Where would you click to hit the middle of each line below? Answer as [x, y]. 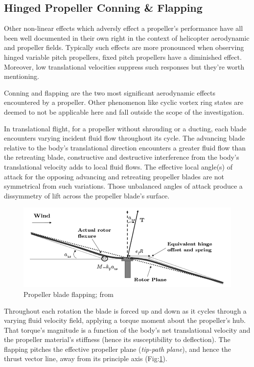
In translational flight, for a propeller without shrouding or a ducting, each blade [125, 128]
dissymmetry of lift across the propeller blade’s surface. [87, 195]
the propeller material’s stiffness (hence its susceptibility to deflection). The [117, 339]
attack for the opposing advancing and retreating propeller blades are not [114, 176]
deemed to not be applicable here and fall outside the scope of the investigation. [124, 111]
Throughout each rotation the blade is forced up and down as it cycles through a [125, 310]
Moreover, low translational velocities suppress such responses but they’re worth [124, 66]
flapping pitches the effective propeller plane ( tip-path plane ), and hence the [117, 349]
